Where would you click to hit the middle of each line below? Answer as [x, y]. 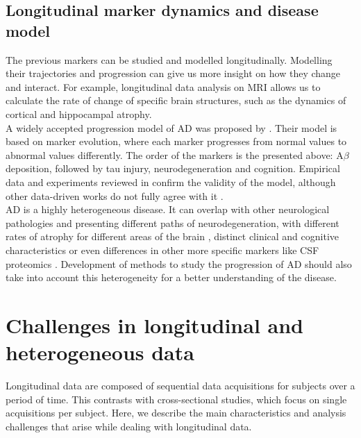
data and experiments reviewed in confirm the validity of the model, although [171, 182]
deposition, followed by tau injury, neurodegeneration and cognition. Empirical [173, 168]
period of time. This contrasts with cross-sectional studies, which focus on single [176, 399]
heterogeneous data [100, 352]
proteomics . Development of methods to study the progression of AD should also [179, 263]
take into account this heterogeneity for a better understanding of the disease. [171, 277]
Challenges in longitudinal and [154, 325]
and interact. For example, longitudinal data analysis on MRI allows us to [163, 86]
